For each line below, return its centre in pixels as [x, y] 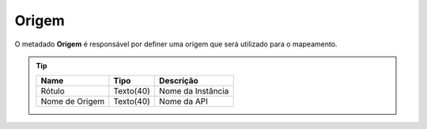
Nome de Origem [73, 101]
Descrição [179, 81]
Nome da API [184, 101]
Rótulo [53, 91]
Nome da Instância [194, 91]
